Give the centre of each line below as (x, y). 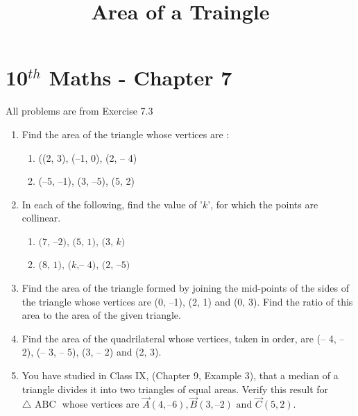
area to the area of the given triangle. (101, 315)
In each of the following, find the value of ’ (112, 204)
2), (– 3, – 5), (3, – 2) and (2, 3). (92, 352)
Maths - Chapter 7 (140, 77)
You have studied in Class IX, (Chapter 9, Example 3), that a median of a (180, 375)
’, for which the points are (263, 204)
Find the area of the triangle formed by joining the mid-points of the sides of (185, 288)
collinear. (41, 218)
